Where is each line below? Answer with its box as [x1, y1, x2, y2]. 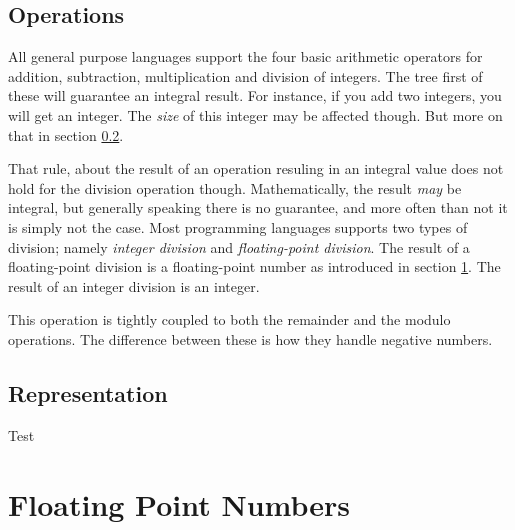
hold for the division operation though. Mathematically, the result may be [8, 177, 462, 198]
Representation [8, 377, 168, 408]
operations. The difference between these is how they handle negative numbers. [8, 328, 493, 349]
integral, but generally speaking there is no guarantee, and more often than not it [8, 197, 508, 218]
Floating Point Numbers [8, 483, 351, 524]
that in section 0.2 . [8, 124, 124, 145]
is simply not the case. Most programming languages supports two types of [8, 216, 468, 237]
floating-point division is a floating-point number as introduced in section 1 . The [8, 256, 501, 277]
